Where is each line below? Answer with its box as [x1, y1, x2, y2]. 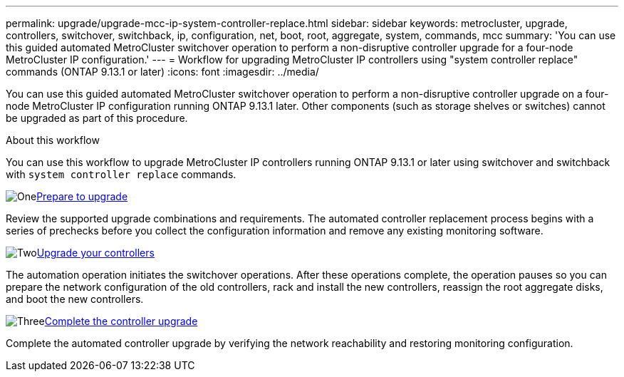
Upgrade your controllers [36, 247, 155, 259]
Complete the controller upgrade [44, 315, 198, 327]
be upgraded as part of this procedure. [6, 112, 188, 124]
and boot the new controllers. [6, 293, 144, 305]
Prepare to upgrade [36, 190, 128, 202]
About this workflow [6, 134, 100, 146]
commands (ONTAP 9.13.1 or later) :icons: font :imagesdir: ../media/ [6, 66, 319, 78]
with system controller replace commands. [6, 168, 236, 180]
